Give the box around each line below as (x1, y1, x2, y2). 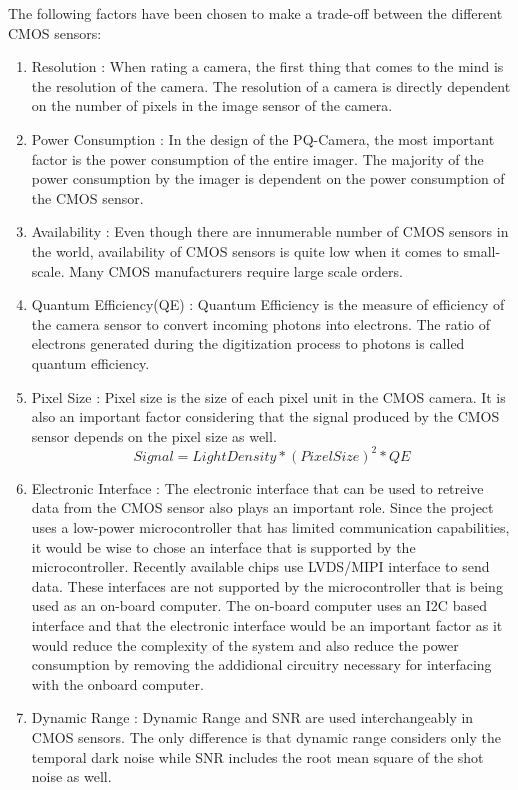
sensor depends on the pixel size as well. (31, 425, 277, 446)
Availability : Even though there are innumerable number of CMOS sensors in (31, 221, 509, 242)
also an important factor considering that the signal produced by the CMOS (31, 406, 500, 427)
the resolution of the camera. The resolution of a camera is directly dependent (31, 75, 511, 96)
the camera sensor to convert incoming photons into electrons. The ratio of (31, 313, 490, 334)
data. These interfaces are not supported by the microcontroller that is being (31, 575, 503, 596)
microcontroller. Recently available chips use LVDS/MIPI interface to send (31, 556, 490, 577)
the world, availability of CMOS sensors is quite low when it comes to (31, 240, 459, 261)
